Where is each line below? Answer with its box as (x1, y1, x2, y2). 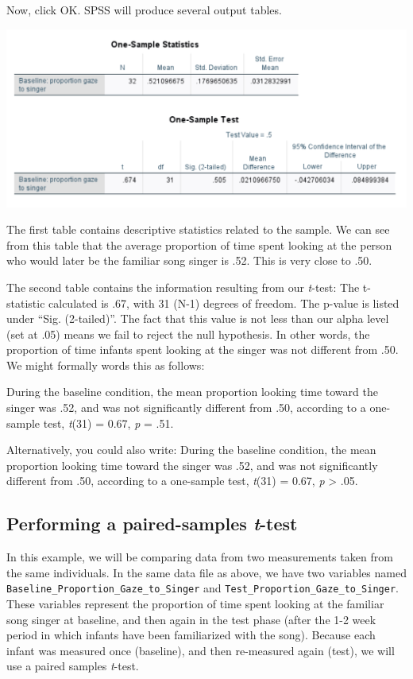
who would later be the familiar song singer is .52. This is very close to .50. (6, 252, 372, 269)
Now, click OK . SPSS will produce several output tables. (6, 2, 282, 17)
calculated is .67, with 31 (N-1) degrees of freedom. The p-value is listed (48, 294, 399, 311)
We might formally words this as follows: (6, 356, 205, 373)
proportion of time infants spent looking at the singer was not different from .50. (6, 341, 399, 358)
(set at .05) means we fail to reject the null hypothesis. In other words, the (6, 325, 370, 342)
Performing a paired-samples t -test (6, 511, 298, 536)
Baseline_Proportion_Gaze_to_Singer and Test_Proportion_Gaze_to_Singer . (6, 580, 399, 596)
